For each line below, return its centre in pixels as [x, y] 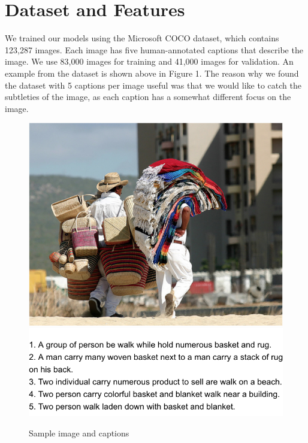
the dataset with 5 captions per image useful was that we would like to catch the [153, 85]
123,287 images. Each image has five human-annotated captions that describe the [154, 49]
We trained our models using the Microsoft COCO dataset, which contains [142, 38]
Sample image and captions [79, 433]
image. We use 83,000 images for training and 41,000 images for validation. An [149, 61]
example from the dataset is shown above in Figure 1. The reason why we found [152, 73]
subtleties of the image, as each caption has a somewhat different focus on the [148, 97]
